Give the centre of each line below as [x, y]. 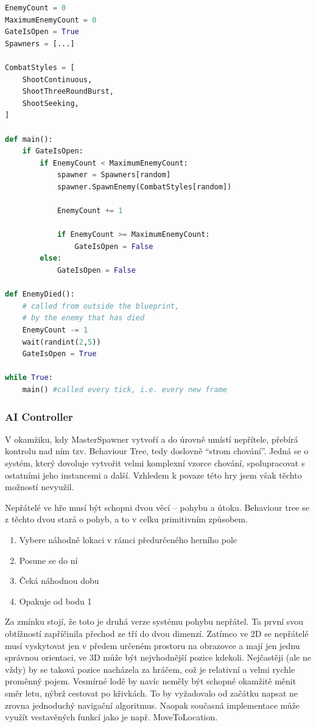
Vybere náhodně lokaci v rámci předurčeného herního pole [128, 539]
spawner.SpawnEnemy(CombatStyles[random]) [144, 187]
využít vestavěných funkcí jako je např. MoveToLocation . [111, 717]
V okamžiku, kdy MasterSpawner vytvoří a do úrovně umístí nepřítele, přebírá [152, 439]
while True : [29, 378]
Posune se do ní [48, 560]
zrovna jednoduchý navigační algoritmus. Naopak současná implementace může [153, 705]
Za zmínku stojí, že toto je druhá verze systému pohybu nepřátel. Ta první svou [154, 621]
